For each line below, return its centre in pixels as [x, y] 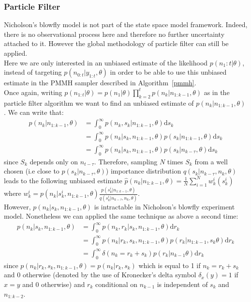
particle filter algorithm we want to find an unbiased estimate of [99, 103]
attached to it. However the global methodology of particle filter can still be [116, 43]
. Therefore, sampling [126, 161]
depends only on [54, 161]
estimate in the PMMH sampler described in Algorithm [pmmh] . [100, 83]
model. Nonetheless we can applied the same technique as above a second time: [121, 216]
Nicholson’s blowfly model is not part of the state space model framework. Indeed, [126, 24]
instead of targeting [33, 72]
